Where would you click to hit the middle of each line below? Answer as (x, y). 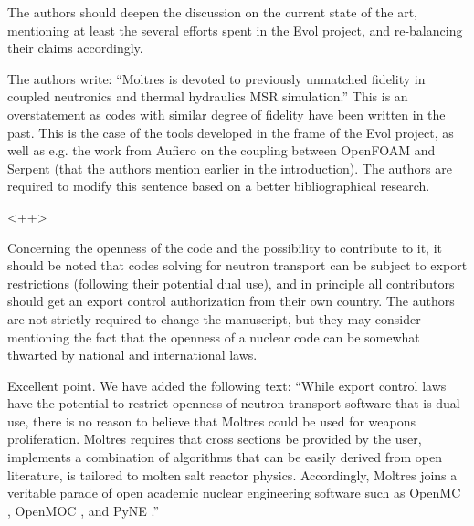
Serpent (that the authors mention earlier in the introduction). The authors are (230, 168)
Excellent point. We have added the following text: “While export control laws (227, 385)
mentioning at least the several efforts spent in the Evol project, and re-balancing (235, 30)
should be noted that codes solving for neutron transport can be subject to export (237, 265)
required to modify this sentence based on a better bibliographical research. (219, 186)
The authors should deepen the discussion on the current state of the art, (213, 12)
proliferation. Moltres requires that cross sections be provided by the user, (215, 439)
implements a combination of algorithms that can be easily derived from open (225, 457)
